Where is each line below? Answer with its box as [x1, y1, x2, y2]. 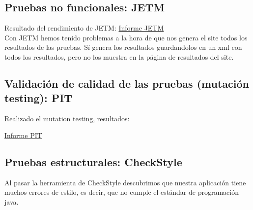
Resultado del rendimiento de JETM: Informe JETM [4, 23, 164, 33]
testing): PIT [4, 90, 73, 105]
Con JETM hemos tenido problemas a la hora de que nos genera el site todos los [4, 32, 248, 42]
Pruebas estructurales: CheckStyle [4, 154, 182, 169]
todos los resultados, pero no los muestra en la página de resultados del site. [4, 51, 234, 62]
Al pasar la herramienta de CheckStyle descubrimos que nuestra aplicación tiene [4, 177, 246, 187]
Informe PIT [4, 130, 42, 140]
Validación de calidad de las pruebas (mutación [4, 75, 249, 91]
